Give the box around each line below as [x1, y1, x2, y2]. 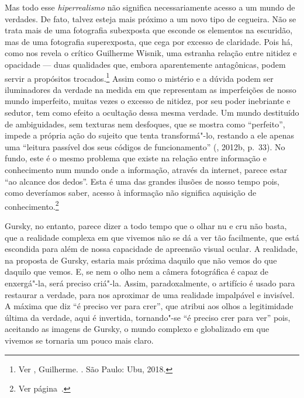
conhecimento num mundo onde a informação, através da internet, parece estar [5, 163, 288, 175]
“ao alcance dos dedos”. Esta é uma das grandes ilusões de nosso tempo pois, [5, 175, 279, 187]
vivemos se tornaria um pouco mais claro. [5, 334, 154, 346]
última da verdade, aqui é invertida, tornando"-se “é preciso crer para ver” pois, [5, 311, 291, 323]
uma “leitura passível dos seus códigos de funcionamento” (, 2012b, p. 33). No [5, 140, 285, 153]
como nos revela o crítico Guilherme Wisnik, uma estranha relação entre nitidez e [5, 47, 297, 59]
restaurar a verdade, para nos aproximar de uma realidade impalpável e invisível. [5, 288, 295, 300]
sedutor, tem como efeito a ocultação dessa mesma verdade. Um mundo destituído [5, 106, 299, 118]
